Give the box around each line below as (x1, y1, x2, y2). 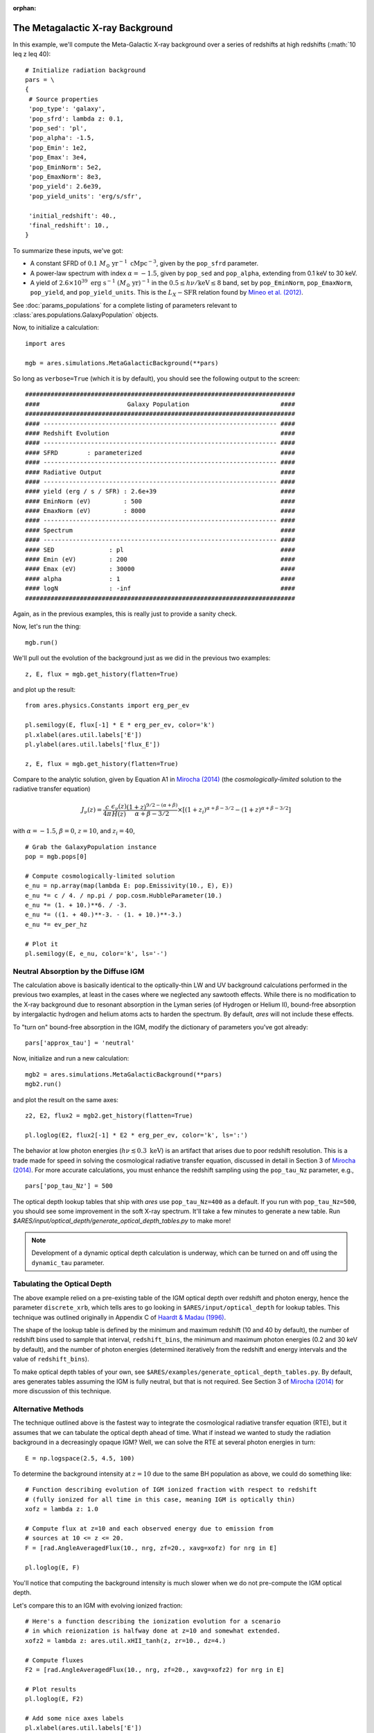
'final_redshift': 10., (28, 221, 109, 229)
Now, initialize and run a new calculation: (12, 1054, 130, 1063)
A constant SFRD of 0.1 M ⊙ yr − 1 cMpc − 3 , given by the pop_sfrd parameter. (30, 259, 259, 269)
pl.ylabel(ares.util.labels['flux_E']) (25, 740, 161, 748)
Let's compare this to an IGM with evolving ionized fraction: (12, 1601, 183, 1610)
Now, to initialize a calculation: (12, 323, 100, 332)
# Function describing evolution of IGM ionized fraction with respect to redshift (25, 1486, 318, 1494)
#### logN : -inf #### (25, 584, 296, 593)
